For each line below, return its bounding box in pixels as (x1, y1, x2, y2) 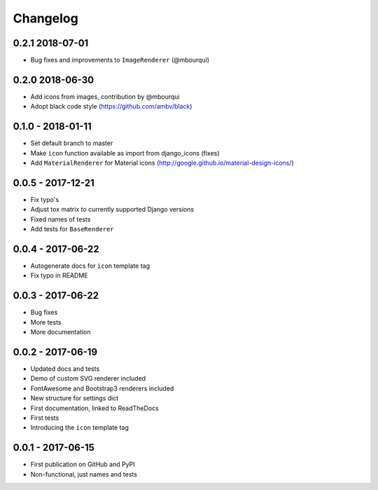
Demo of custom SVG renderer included (30, 374, 146, 383)
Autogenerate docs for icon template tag (30, 261, 150, 270)
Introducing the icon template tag (30, 423, 129, 432)
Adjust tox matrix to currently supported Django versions (30, 205, 195, 214)
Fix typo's (30, 195, 59, 203)
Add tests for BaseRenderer (30, 225, 115, 233)
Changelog (13, 11, 78, 26)
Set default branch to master (30, 139, 113, 147)
